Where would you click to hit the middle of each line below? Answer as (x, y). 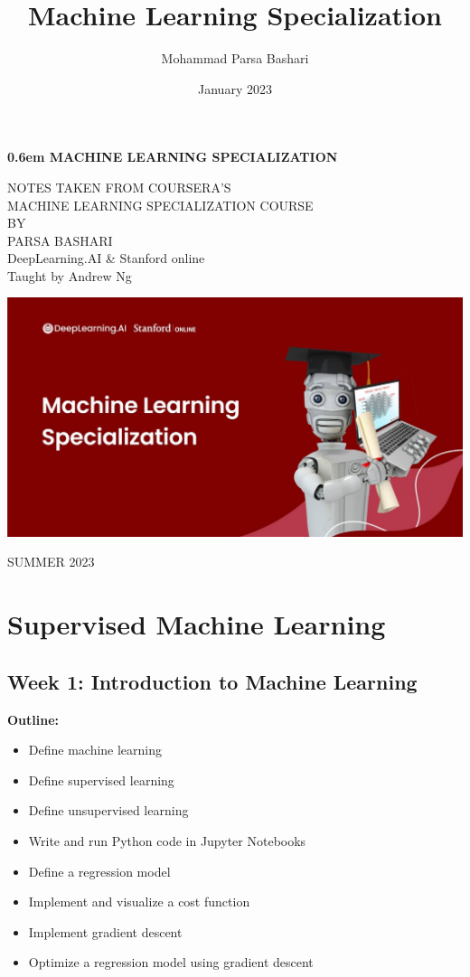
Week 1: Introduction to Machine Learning (212, 681)
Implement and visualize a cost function (139, 902)
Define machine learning (95, 750)
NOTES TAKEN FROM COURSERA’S (119, 187)
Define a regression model (99, 871)
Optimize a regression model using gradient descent (171, 962)
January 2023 (235, 88)
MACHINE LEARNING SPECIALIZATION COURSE (160, 205)
